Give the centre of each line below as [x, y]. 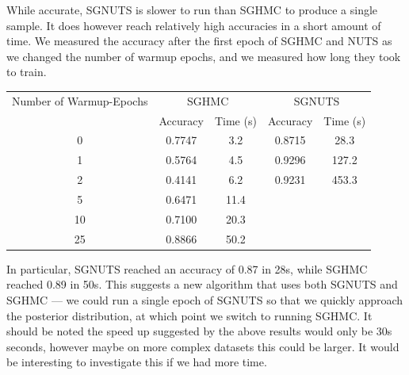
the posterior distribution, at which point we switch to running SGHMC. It [189, 315]
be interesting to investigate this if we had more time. [137, 362]
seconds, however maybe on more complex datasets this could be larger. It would [203, 346]
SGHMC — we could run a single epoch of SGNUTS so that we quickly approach [205, 299]
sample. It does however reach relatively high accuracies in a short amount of [194, 25]
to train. [27, 72]
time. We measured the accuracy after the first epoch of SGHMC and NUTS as [199, 41]
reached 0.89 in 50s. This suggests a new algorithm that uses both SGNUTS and [202, 284]
